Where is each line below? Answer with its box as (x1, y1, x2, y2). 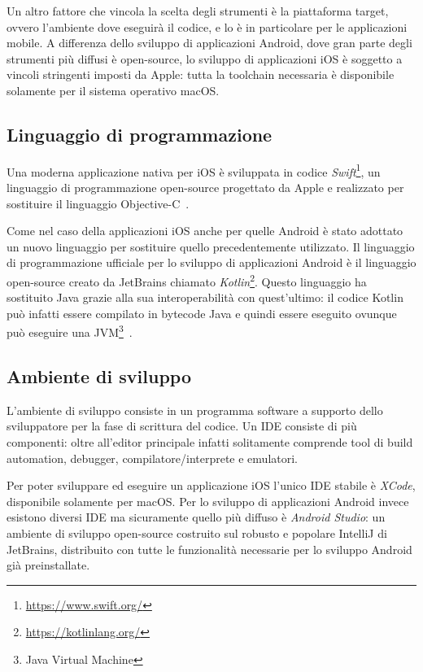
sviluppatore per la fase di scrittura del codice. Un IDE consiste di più (7, 417, 357, 434)
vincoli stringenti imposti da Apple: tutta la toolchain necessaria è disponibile (7, 66, 395, 83)
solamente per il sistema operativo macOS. (7, 81, 220, 98)
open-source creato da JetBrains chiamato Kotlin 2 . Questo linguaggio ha (7, 270, 367, 290)
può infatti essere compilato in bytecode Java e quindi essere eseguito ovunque (7, 304, 397, 321)
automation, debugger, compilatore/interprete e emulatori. (7, 449, 298, 466)
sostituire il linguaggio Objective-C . (7, 194, 190, 212)
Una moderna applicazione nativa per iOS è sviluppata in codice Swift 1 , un (7, 160, 381, 180)
